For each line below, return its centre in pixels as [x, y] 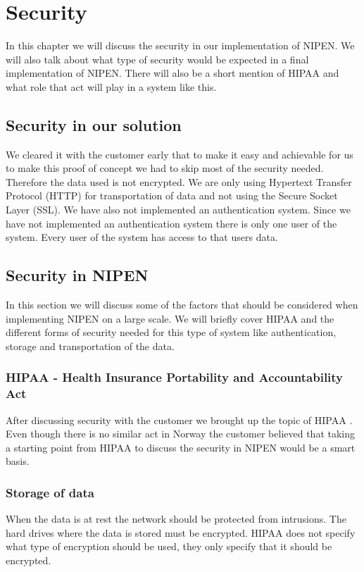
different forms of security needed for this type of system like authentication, [171, 332]
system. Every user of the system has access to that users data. [142, 237]
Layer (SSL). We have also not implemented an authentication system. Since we [178, 210]
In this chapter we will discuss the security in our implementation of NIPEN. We [180, 45]
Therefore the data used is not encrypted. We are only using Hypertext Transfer [179, 181]
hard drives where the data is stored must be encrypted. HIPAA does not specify [181, 532]
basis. [18, 461]
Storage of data [50, 492]
